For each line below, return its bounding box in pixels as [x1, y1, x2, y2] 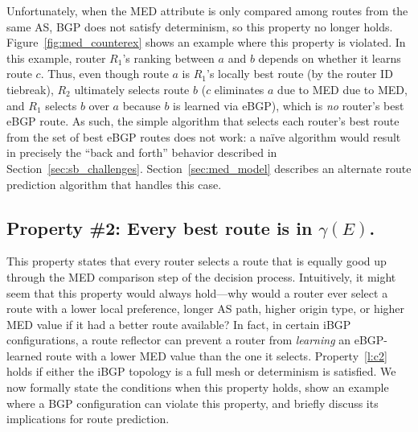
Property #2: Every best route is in [6, 215, 313, 240]
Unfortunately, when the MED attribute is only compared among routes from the [6, 2, 408, 19]
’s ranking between [122, 49, 215, 66]
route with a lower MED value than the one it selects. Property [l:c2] [46, 347, 387, 364]
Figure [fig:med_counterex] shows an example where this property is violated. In [6, 34, 406, 51]
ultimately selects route [74, 80, 190, 97]
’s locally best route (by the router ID [206, 65, 393, 82]
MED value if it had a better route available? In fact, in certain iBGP [6, 315, 351, 332]
